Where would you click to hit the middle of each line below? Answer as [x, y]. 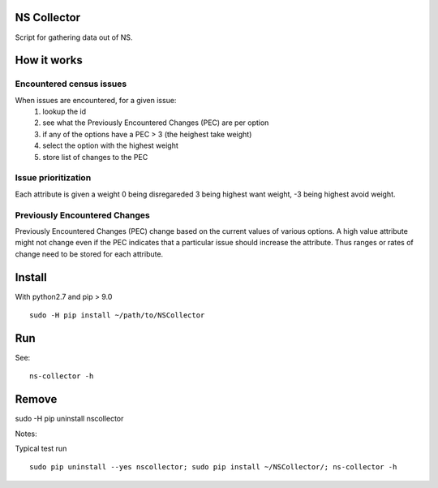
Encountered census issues [71, 84]
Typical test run [41, 448]
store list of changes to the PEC [95, 157]
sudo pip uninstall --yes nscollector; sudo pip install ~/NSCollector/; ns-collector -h [213, 467]
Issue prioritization [53, 178]
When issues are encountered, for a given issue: [96, 100]
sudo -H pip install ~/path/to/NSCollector [117, 315]
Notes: [26, 434]
